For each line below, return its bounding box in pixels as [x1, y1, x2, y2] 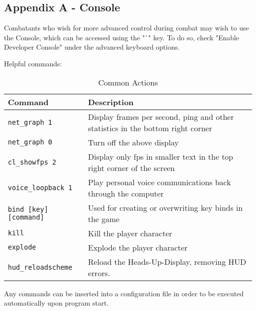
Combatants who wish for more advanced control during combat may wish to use [4, 23, 249, 33]
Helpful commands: [4, 58, 62, 68]
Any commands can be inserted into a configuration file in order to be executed [4, 288, 244, 298]
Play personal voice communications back [88, 176, 231, 188]
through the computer [88, 187, 164, 199]
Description [88, 96, 134, 108]
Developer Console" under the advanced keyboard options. [4, 42, 180, 52]
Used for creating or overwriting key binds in [88, 201, 243, 213]
